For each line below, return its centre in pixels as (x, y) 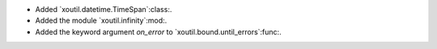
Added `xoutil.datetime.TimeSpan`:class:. (104, 9)
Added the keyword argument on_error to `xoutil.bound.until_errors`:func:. (159, 31)
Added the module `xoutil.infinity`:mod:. (101, 21)
